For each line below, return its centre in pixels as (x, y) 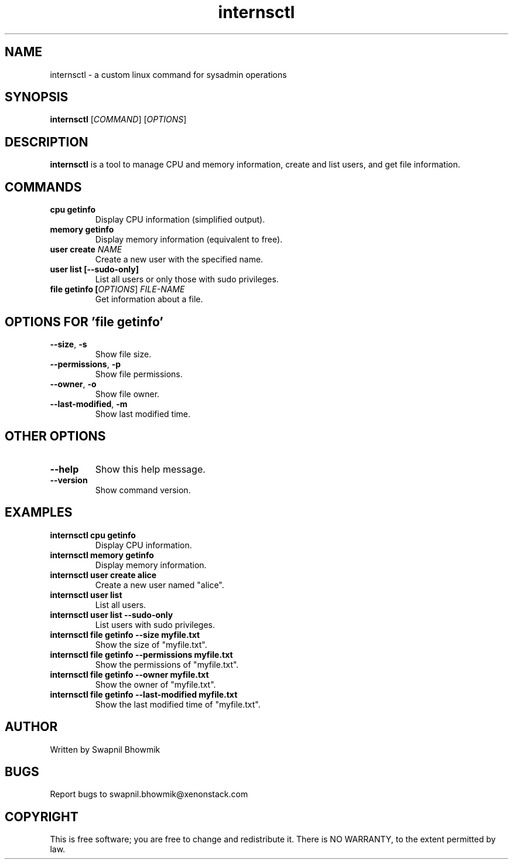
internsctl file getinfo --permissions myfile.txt (141, 654)
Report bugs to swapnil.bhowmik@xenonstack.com (149, 794)
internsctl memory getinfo (102, 555)
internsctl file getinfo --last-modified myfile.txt (144, 694)
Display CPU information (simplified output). (180, 220)
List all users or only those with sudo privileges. (187, 279)
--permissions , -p (85, 364)
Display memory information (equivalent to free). (189, 240)
